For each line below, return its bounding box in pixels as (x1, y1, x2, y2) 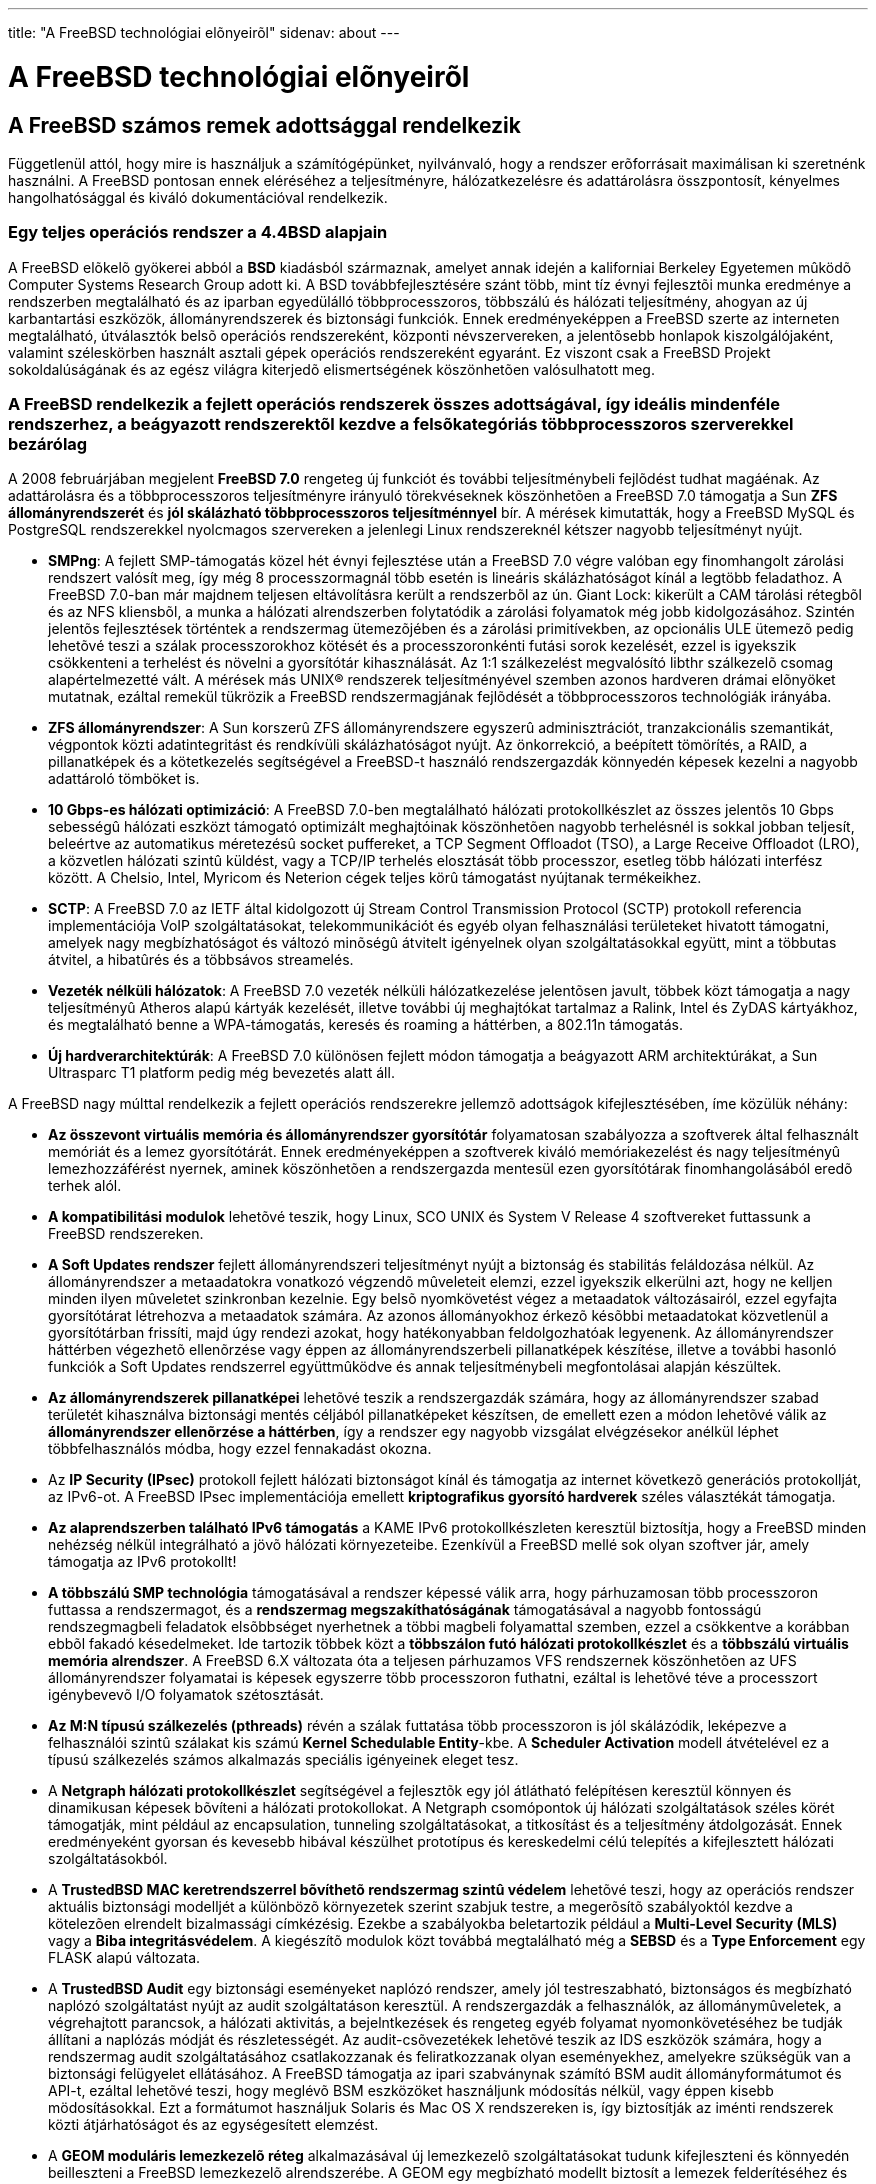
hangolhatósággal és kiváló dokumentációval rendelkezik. (8, 188, 388, 206)
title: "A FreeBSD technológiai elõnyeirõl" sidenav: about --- (8, 24, 400, 41)
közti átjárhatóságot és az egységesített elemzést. (48, 2116, 379, 2134)
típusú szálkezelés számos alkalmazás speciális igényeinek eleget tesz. (48, 1751, 519, 1769)
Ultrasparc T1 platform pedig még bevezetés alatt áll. (48, 1064, 395, 1082)
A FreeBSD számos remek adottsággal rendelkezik (8, 112, 521, 138)
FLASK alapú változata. (48, 1949, 201, 1967)
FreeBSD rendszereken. (48, 1225, 204, 1243)
